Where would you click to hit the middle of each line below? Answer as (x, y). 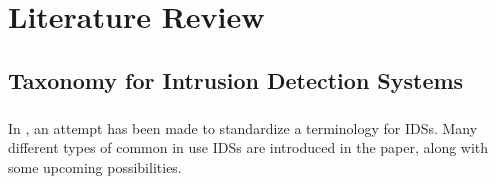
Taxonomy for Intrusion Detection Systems (236, 79)
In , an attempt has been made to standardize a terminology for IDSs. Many (243, 127)
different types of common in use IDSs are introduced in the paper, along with (248, 147)
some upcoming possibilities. (95, 166)
